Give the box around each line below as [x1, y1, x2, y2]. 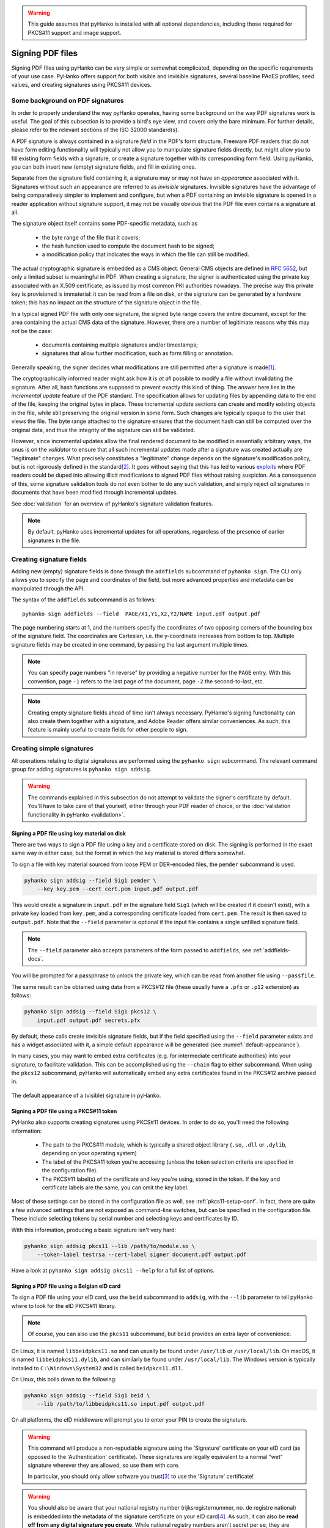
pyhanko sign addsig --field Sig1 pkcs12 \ [24, 1008, 157, 1015]
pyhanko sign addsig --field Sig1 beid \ [24, 1392, 150, 1399]
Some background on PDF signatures [11, 97, 125, 105]
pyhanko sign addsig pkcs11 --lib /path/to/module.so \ [24, 1243, 196, 1249]
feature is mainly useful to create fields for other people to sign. [28, 726, 188, 733]
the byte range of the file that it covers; [42, 233, 141, 241]
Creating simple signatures [11, 744, 94, 753]
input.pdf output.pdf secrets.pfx [37, 1016, 141, 1024]
